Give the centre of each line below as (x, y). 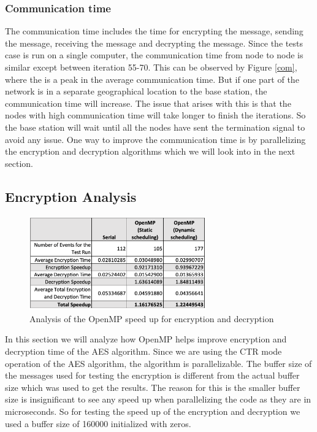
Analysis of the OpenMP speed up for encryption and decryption (152, 318)
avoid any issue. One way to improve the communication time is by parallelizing (155, 139)
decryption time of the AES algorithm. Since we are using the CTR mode (143, 351)
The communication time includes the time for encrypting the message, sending (154, 31)
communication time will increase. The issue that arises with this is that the (148, 103)
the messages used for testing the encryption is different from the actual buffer (152, 375)
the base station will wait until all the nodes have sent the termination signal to (155, 127)
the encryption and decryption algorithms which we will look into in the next (150, 151)
